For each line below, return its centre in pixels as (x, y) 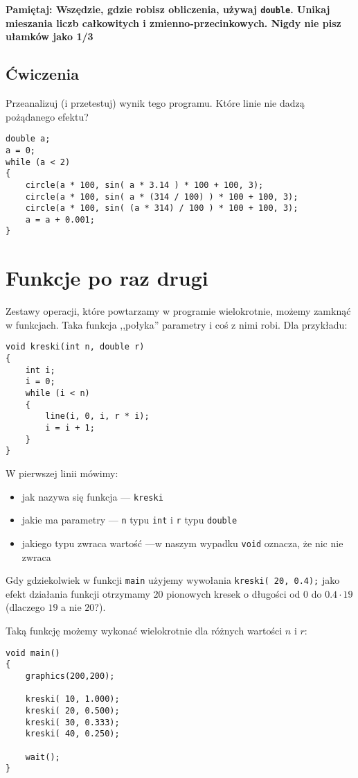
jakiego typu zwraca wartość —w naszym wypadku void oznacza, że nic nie (182, 543)
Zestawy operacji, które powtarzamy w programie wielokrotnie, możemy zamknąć (178, 311)
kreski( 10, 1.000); (72, 699)
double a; (28, 139)
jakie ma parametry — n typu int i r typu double (129, 520)
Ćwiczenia (42, 74)
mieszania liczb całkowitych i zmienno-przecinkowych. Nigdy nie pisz (173, 23)
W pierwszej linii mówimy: (62, 473)
